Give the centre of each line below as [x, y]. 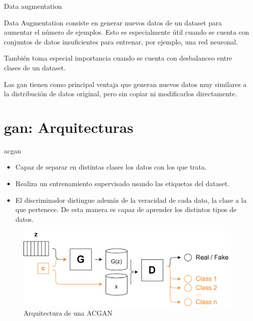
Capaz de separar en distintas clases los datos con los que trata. [111, 167]
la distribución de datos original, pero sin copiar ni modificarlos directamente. [121, 94]
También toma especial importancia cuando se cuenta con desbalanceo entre [118, 58]
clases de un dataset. [35, 67]
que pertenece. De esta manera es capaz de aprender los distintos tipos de [126, 209]
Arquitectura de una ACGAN [68, 312]
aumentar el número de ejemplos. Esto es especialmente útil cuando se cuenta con [126, 32]
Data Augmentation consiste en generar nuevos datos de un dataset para [113, 22]
